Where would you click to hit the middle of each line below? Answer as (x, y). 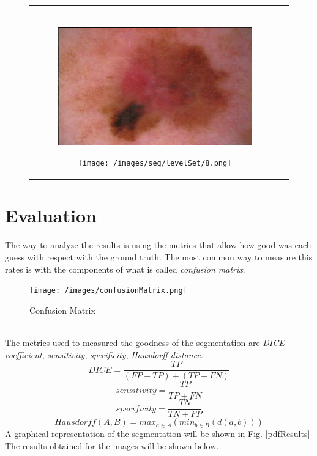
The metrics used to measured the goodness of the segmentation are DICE (145, 342)
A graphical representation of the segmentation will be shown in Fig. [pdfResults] (158, 434)
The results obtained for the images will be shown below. (112, 445)
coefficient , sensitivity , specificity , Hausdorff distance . (104, 354)
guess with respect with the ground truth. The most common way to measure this (159, 256)
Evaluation (51, 215)
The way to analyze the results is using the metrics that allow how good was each (158, 245)
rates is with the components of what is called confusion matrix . (125, 269)
